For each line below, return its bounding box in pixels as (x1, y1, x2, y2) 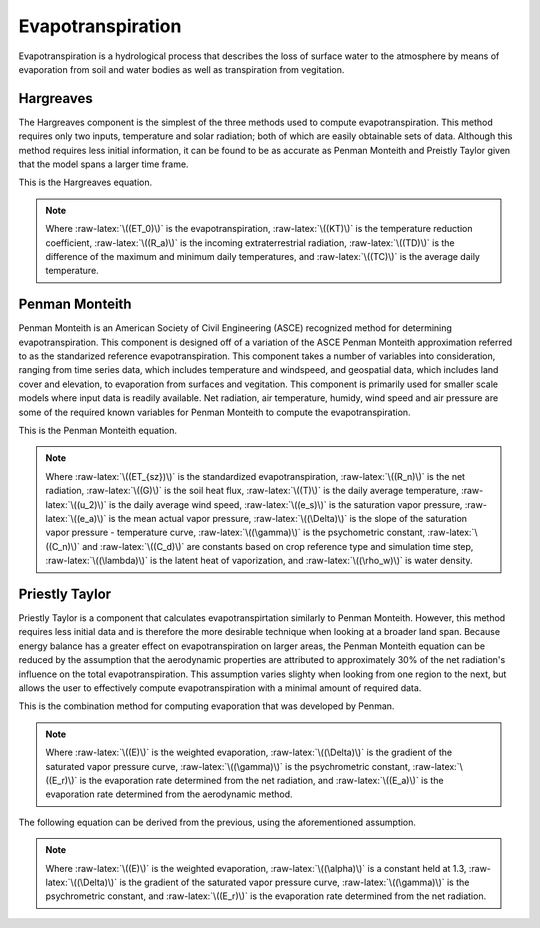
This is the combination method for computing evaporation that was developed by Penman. (18, 700, 395, 712)
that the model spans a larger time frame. (18, 158, 189, 170)
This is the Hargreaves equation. (18, 176, 153, 189)
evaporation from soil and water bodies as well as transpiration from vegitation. (18, 63, 345, 75)
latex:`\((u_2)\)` (45, 498, 107, 510)
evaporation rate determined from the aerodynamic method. (45, 788, 294, 800)
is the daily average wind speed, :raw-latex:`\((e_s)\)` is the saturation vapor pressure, (108, 498, 463, 510)
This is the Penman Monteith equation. (18, 425, 177, 436)
